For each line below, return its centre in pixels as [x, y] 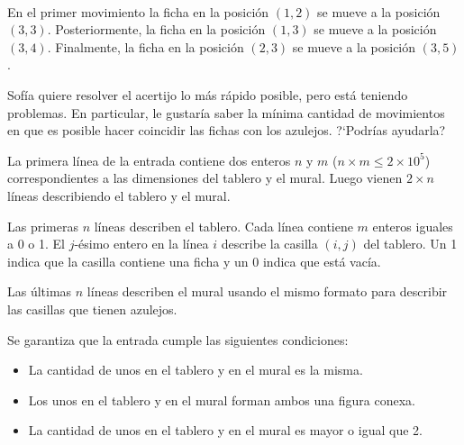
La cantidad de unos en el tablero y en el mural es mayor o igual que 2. [225, 430]
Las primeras [43, 226]
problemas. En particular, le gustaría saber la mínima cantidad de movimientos [226, 112]
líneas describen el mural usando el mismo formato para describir [267, 291]
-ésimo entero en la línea [141, 244]
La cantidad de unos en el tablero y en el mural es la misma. [196, 370]
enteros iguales [413, 226]
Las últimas [40, 291]
